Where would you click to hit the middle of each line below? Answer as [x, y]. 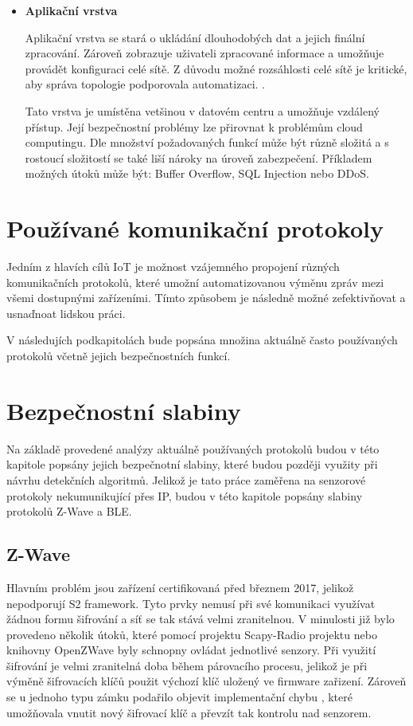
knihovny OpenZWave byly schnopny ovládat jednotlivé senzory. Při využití [191, 650]
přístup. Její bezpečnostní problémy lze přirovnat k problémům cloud [194, 126]
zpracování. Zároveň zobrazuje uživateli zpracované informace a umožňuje [205, 53]
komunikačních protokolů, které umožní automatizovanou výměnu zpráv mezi [195, 282]
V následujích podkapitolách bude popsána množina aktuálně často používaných [202, 340]
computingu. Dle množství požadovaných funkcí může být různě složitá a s [207, 142]
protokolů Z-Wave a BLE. [69, 511]
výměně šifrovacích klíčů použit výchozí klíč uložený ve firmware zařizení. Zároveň [206, 681]
